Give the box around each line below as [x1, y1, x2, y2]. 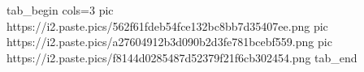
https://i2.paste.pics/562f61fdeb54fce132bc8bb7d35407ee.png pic [6, 17, 328, 34]
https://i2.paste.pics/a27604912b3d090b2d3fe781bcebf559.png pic [6, 33, 332, 50]
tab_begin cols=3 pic [6, 2, 114, 18]
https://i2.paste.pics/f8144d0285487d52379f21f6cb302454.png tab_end [6, 49, 357, 66]
